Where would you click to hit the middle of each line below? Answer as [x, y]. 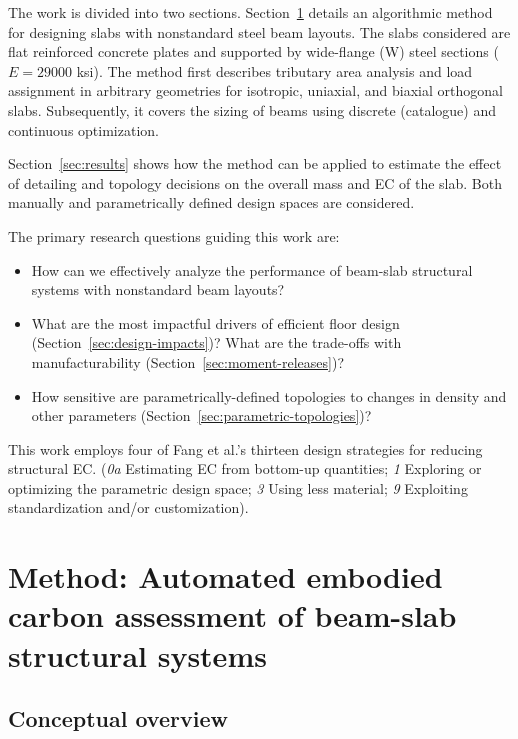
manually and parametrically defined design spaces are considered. [211, 202]
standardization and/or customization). [128, 507]
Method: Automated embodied [225, 576]
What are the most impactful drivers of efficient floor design [215, 322]
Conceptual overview [118, 718]
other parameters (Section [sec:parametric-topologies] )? [201, 415]
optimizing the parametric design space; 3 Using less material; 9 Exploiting [238, 487]
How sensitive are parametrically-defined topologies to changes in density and [269, 395]
